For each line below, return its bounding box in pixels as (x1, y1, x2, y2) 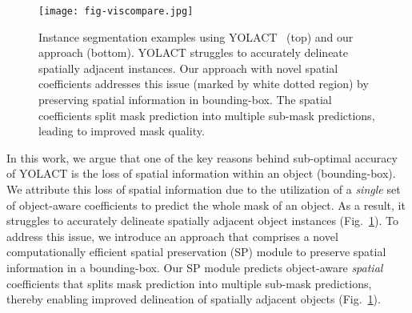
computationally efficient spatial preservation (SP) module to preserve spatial (6, 243, 386, 260)
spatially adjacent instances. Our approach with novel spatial (38, 59, 338, 76)
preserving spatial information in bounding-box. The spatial (38, 91, 332, 108)
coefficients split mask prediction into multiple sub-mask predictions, (38, 106, 375, 123)
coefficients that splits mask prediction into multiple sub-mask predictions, (6, 275, 372, 291)
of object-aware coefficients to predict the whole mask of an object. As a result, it (6, 196, 406, 213)
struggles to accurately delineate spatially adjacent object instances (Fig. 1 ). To (6, 212, 398, 229)
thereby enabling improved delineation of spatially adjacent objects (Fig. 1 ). (6, 291, 381, 307)
